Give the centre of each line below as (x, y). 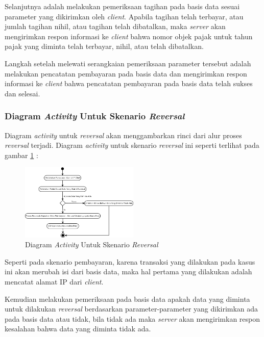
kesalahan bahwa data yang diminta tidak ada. (78, 329)
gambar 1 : (21, 155)
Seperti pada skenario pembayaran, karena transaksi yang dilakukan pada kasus (130, 261)
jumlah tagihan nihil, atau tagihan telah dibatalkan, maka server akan (115, 26)
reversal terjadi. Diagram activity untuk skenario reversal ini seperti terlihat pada (132, 145)
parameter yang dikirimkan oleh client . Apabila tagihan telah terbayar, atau (124, 16)
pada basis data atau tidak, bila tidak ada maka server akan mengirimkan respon (133, 318)
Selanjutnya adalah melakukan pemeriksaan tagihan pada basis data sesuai (122, 6)
